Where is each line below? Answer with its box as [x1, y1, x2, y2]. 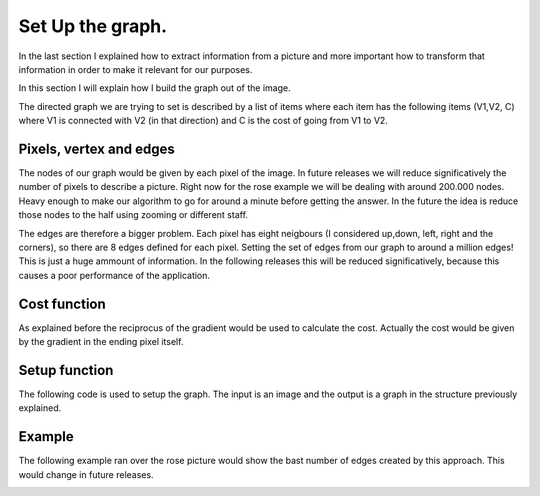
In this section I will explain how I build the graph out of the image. [18, 82, 291, 94]
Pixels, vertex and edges [18, 140, 175, 157]
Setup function [18, 361, 114, 379]
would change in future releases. [18, 468, 154, 480]
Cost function [18, 295, 107, 312]
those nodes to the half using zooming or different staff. [18, 209, 249, 221]
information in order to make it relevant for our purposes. [18, 63, 253, 75]
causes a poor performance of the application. [18, 269, 210, 281]
